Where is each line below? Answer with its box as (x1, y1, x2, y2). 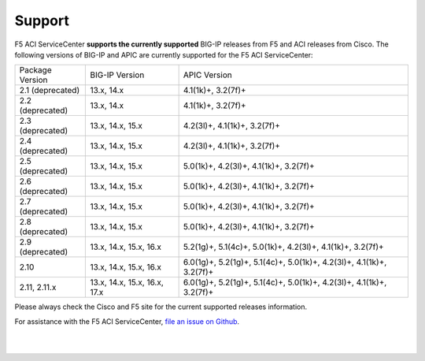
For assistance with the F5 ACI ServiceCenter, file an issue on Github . (14, 316, 240, 326)
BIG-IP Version (90, 69, 145, 80)
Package (19, 65, 52, 76)
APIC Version (183, 69, 232, 80)
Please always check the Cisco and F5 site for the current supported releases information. (14, 302, 308, 311)
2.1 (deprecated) (19, 85, 80, 96)
